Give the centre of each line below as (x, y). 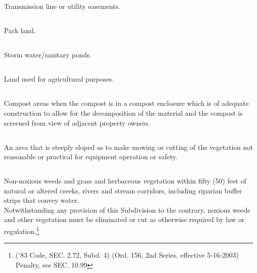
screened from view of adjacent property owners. (77, 122)
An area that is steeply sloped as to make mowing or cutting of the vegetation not (128, 147)
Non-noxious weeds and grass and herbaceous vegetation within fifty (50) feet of (125, 181)
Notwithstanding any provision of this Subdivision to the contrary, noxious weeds (127, 209)
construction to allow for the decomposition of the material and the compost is (124, 113)
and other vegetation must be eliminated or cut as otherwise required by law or (124, 219)
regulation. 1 (22, 230)
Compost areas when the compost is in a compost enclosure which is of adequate (127, 103)
